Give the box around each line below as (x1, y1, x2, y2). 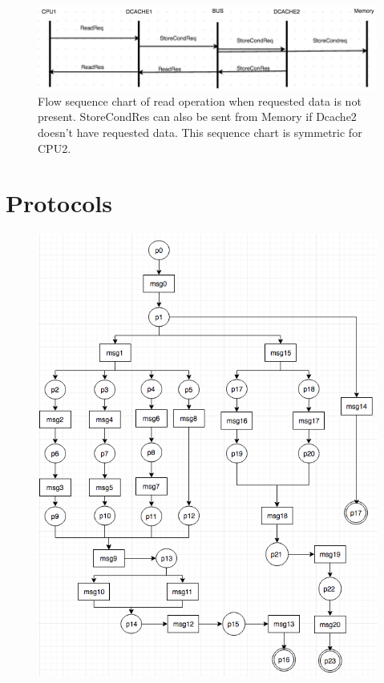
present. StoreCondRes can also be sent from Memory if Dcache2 (38, 108, 357, 125)
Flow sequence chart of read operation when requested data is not (38, 92, 362, 109)
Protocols (6, 187, 112, 219)
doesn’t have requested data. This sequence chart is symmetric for (38, 124, 362, 141)
